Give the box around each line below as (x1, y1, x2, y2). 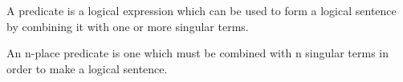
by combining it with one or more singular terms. (6, 18, 249, 34)
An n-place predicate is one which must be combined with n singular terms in (6, 45, 389, 61)
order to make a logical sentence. (6, 60, 168, 76)
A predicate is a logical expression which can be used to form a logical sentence (6, 2, 397, 18)
